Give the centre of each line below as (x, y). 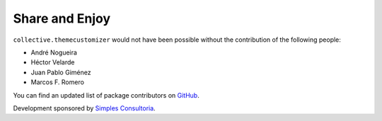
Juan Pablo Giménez (61, 72)
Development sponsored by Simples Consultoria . (84, 108)
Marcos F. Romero (58, 82)
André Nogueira (54, 52)
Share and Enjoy (62, 18)
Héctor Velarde (53, 62)
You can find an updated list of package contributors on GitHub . (106, 95)
